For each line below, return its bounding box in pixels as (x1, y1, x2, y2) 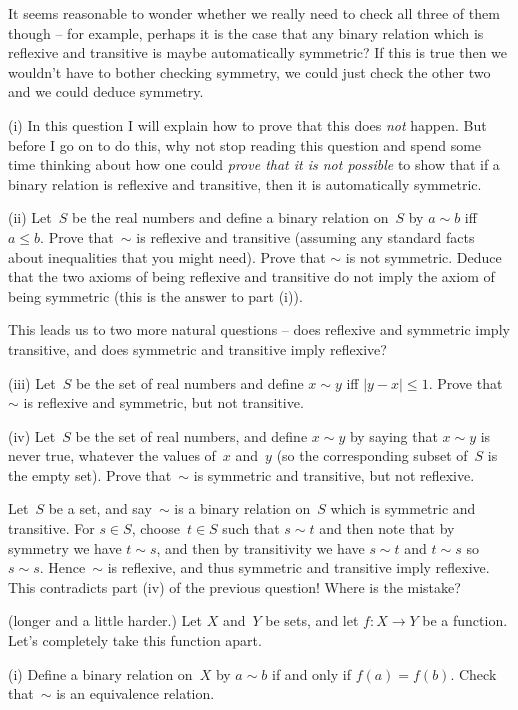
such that (222, 518, 280, 539)
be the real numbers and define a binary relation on (72, 207, 389, 228)
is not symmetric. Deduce (345, 246, 502, 267)
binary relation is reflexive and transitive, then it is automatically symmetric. (8, 173, 482, 194)
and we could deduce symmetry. (8, 81, 204, 102)
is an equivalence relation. (56, 683, 215, 704)
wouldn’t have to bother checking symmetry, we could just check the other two (8, 61, 491, 82)
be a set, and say (48, 498, 152, 519)
